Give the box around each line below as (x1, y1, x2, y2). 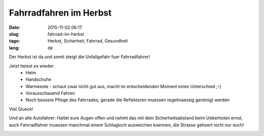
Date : (9, 24, 21, 30)
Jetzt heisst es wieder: (9, 63, 55, 68)
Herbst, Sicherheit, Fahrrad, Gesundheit (47, 38, 128, 44)
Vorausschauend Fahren (25, 91, 75, 96)
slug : (9, 31, 20, 37)
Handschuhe (25, 76, 51, 83)
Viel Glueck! (9, 106, 34, 112)
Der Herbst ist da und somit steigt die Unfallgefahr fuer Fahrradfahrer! (9, 54, 150, 60)
